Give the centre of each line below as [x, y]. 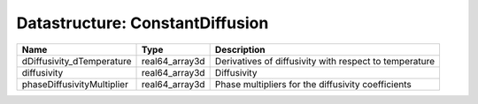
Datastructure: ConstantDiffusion [143, 23]
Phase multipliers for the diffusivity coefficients [313, 84]
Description [240, 49]
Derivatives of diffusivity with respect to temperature [325, 61]
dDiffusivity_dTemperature [77, 61]
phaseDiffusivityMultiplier [75, 84]
